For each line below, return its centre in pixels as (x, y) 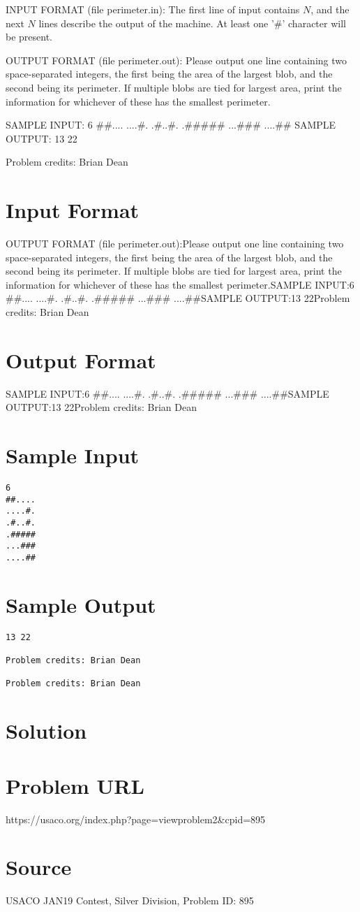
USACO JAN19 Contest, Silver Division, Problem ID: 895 (130, 900)
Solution (46, 731)
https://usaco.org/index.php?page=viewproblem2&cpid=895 (136, 819)
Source (39, 867)
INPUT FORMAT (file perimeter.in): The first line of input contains (153, 9)
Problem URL (75, 785)
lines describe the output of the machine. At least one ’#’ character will (192, 23)
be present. (29, 37)
